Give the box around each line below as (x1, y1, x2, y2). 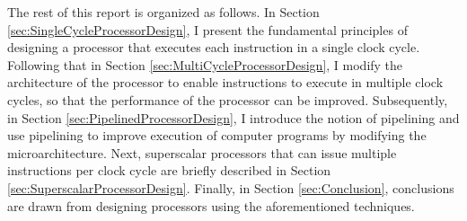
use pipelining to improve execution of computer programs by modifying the (7, 126, 427, 145)
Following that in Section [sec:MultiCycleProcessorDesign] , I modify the (7, 55, 403, 74)
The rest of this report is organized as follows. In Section (7, 3, 320, 21)
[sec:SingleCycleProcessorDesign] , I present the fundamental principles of (7, 20, 408, 39)
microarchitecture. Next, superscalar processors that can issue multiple (7, 143, 397, 162)
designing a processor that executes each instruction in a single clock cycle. (7, 38, 420, 57)
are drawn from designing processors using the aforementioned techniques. (7, 196, 415, 215)
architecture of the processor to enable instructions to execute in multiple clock (7, 73, 444, 92)
